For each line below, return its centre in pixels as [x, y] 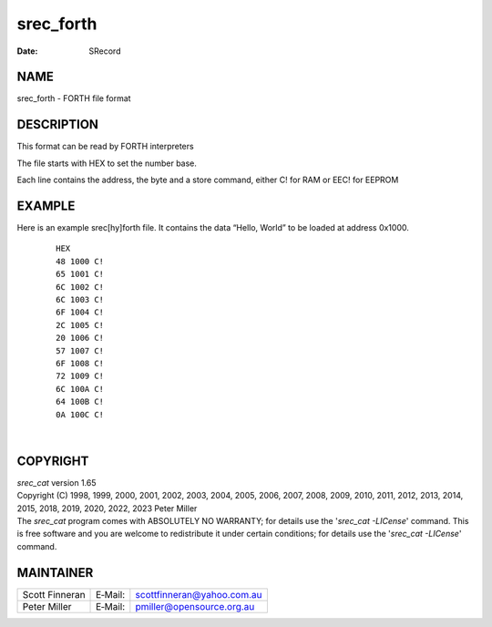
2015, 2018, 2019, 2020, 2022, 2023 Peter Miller [107, 508]
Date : [27, 51]
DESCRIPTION [58, 124]
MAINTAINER [55, 573]
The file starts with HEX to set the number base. [107, 163]
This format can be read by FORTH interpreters [106, 147]
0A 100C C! [80, 414]
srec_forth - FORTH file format [74, 98]
